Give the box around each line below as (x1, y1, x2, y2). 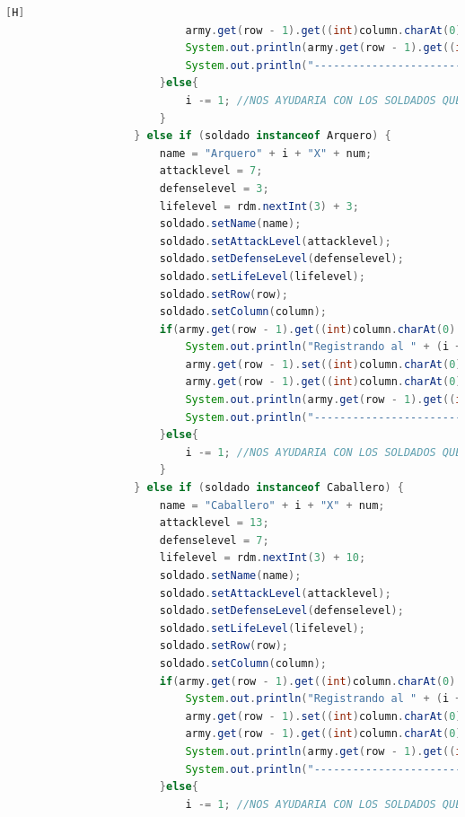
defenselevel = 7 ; (159, 533, 269, 547)
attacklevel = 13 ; (159, 516, 269, 530)
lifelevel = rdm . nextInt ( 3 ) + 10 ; (159, 551, 366, 565)
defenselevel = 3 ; (159, 181, 269, 195)
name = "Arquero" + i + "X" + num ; (159, 146, 373, 160)
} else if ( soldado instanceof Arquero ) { (134, 129, 391, 143)
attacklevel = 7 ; (159, 164, 263, 178)
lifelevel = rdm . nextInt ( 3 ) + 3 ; (159, 199, 359, 213)
